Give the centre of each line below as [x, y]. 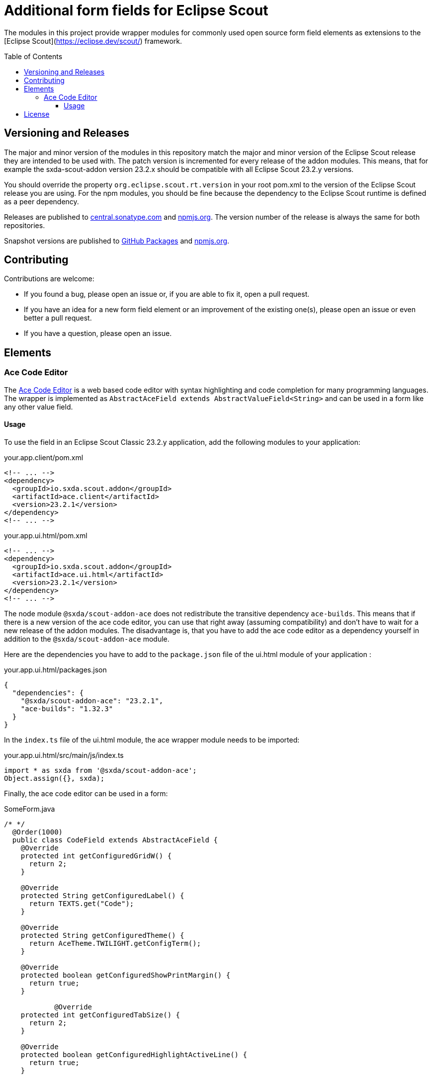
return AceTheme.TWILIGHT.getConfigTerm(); [115, 943]
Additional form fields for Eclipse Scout [136, 10]
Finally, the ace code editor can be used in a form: [86, 793]
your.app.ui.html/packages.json [55, 669]
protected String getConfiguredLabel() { [102, 895]
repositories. [25, 225]
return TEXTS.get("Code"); [82, 903]
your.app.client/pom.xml [44, 457]
